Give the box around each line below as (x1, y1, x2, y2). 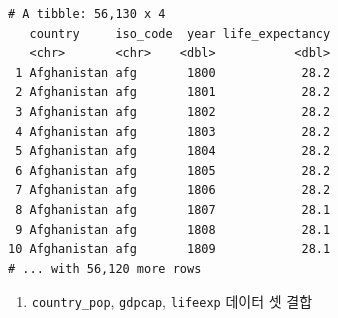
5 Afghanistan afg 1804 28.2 (15, 144, 331, 159)
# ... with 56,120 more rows (8, 261, 202, 276)
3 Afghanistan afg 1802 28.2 (15, 104, 331, 119)
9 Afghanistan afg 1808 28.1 (15, 222, 331, 237)
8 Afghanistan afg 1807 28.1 (15, 202, 331, 217)
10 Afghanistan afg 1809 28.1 (8, 242, 331, 257)
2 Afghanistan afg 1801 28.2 (15, 85, 331, 100)
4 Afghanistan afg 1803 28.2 (15, 124, 331, 139)
